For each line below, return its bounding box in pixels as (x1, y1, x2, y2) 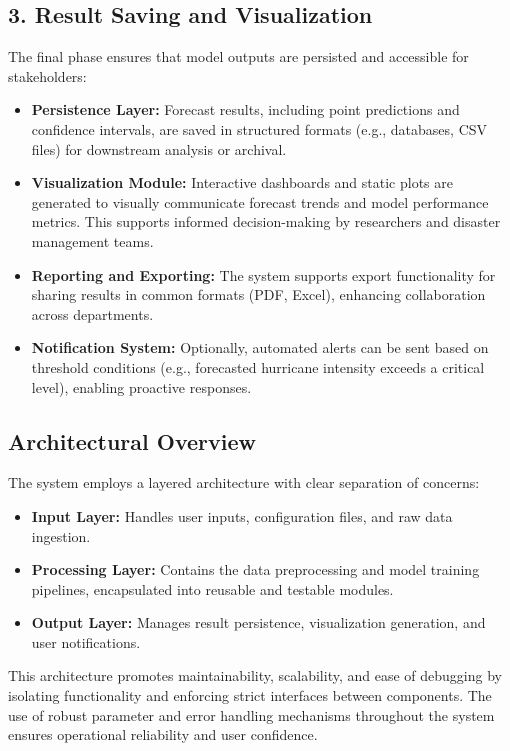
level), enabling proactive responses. (31, 376, 252, 397)
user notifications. (31, 631, 141, 652)
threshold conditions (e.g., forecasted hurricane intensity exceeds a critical (31, 356, 485, 377)
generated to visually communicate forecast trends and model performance (31, 191, 489, 212)
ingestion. (31, 525, 91, 546)
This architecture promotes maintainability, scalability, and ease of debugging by (8, 665, 502, 686)
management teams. (31, 230, 154, 251)
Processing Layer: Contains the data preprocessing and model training (31, 559, 480, 580)
